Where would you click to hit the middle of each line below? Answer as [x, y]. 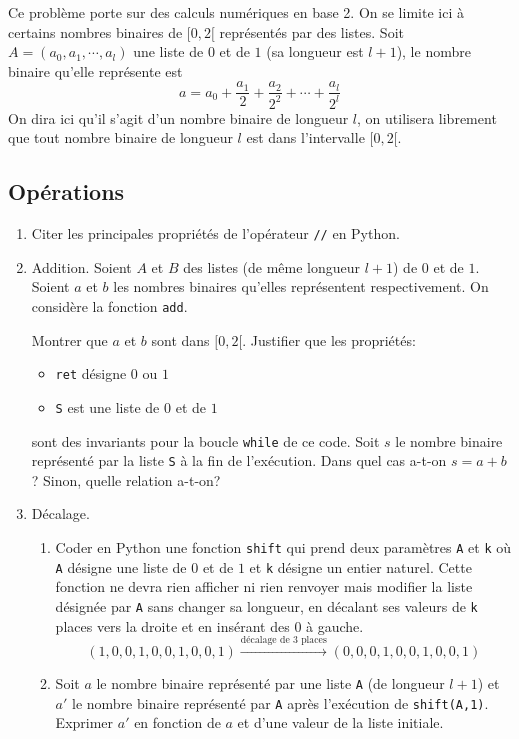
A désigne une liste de [121, 566]
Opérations [66, 191]
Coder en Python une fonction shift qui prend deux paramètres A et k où [283, 547]
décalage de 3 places [283, 640]
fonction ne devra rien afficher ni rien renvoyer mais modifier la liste [264, 586]
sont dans [180, 339]
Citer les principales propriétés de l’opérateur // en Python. [215, 233]
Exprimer [84, 722]
